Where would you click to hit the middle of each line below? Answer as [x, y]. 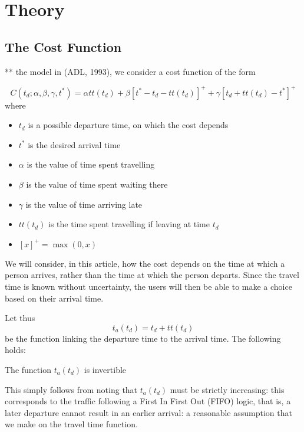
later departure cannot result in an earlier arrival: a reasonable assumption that [148, 412]
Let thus [20, 318]
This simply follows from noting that [71, 389]
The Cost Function [63, 46]
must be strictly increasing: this [227, 389]
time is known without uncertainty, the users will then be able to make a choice [148, 287]
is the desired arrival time [74, 144]
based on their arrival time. [54, 298]
